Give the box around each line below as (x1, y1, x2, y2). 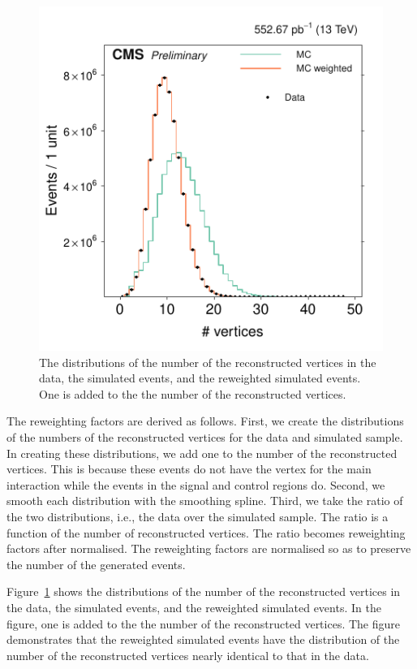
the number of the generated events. (6, 555, 186, 572)
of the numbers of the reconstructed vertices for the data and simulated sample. (6, 428, 403, 445)
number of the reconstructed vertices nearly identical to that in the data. (6, 646, 369, 663)
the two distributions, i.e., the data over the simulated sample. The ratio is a (6, 507, 389, 524)
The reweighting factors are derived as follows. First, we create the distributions (6, 412, 404, 429)
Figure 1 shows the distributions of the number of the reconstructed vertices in (6, 583, 401, 600)
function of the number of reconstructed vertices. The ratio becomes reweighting (6, 524, 406, 541)
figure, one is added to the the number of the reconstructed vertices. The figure (6, 615, 401, 632)
